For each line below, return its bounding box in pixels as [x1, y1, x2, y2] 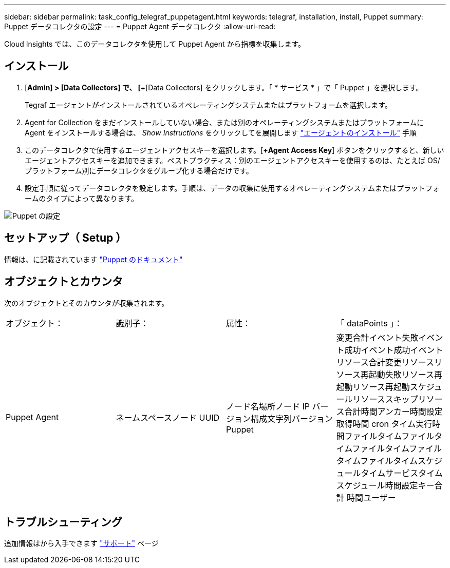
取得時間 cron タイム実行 [336, 418, 433, 429]
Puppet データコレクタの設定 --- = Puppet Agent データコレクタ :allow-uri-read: [4, 22, 276, 31]
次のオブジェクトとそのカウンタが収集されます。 [4, 298, 169, 307]
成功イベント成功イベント [344, 344, 443, 355]
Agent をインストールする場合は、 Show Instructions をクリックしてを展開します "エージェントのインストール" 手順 [25, 128, 417, 137]
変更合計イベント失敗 [336, 332, 419, 343]
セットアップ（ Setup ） [4, 231, 127, 245]
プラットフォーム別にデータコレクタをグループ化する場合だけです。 [25, 166, 253, 175]
